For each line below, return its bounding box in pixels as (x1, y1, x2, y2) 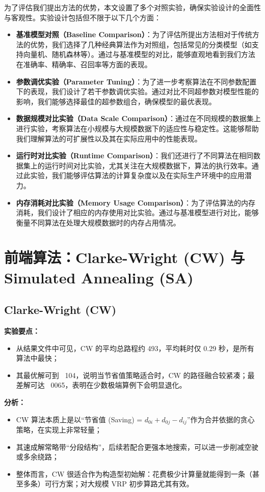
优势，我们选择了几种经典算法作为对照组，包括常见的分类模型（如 (30, 39, 252, 49)
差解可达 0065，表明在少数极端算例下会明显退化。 (16, 380, 187, 390)
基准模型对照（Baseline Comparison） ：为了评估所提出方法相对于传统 (16, 29, 252, 40)
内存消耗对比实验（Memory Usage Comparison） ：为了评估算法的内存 (16, 197, 256, 208)
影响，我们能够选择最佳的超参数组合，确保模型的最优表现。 (16, 96, 216, 106)
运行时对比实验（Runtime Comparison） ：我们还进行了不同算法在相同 (16, 150, 254, 161)
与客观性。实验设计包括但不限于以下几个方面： (4, 12, 161, 22)
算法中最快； (16, 353, 59, 363)
